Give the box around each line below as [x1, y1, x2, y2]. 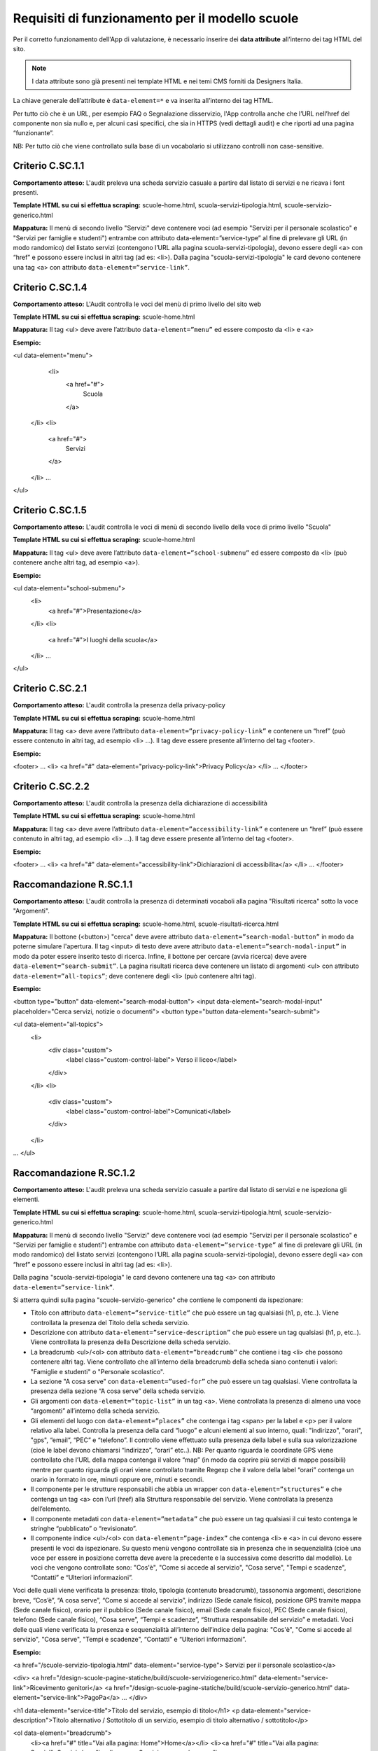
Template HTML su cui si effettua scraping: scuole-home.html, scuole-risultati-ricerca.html [13, 920, 279, 928]
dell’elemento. [30, 1504, 71, 1513]
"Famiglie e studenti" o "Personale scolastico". [30, 1367, 164, 1376]
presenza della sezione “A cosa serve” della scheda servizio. [30, 1387, 206, 1395]
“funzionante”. [13, 129, 54, 137]
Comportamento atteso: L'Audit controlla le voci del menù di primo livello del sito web [13, 300, 262, 308]
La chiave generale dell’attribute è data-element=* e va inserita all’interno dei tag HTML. [13, 97, 274, 105]
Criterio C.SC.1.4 [13, 281, 87, 293]
